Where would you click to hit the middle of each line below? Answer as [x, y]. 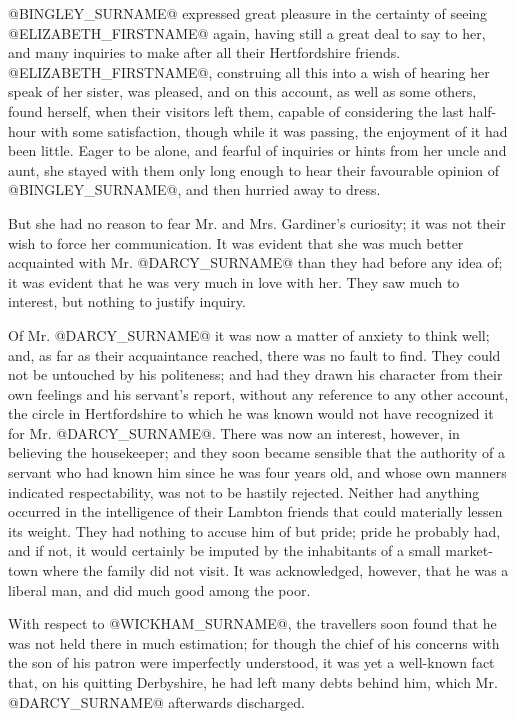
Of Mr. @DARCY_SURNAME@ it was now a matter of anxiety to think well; [249, 334]
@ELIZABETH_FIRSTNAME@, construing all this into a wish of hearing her [249, 71]
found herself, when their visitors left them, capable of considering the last [236, 110]
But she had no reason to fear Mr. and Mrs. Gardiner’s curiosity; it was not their [257, 222]
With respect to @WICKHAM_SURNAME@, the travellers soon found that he [252, 623]
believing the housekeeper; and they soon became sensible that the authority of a [256, 452]
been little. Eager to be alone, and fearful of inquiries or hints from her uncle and [257, 150]
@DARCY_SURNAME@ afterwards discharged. [157, 701]
